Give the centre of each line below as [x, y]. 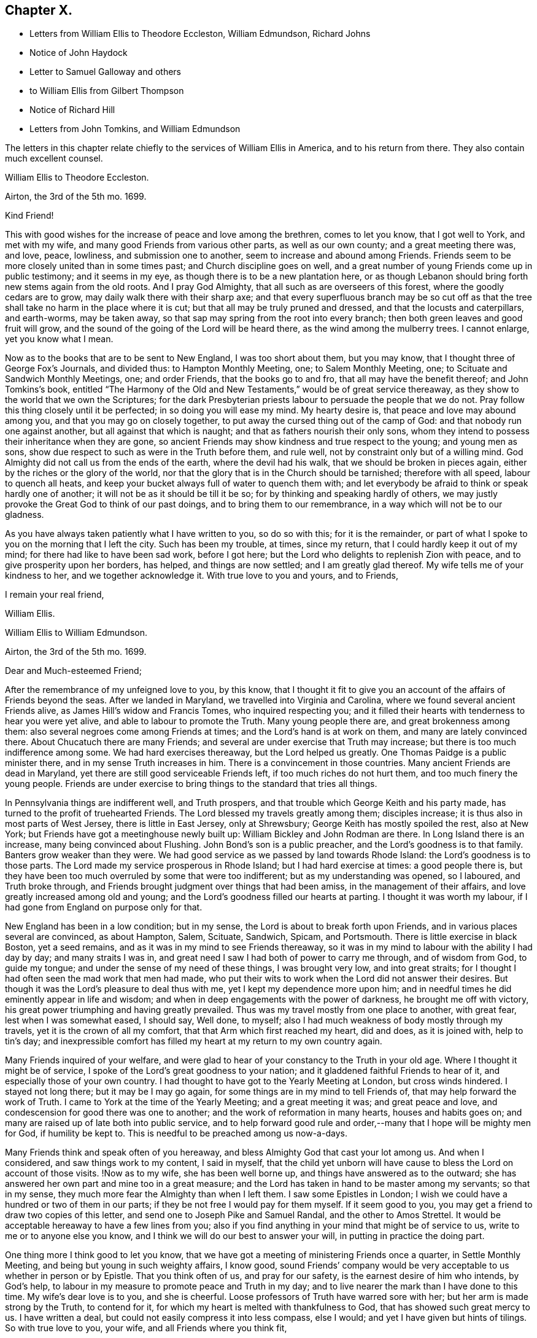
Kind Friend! [29, 216]
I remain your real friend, [55, 595]
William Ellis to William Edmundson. [76, 633]
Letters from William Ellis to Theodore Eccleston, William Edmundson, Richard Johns [200, 34]
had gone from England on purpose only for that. [104, 907]
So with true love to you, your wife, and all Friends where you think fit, [146, 1328]
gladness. [25, 515]
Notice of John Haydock [79, 53]
